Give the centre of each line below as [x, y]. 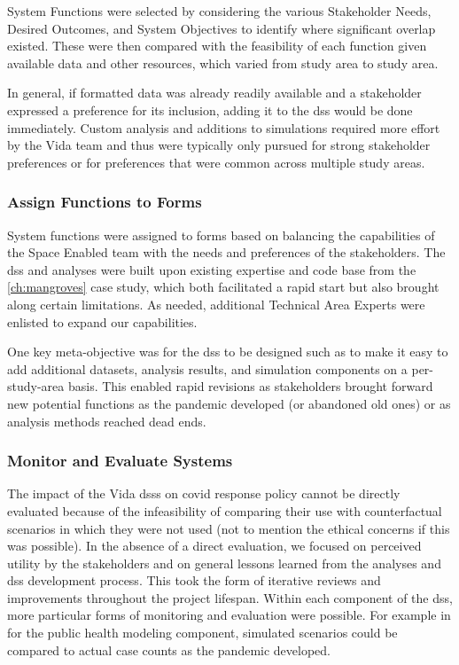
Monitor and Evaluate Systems [120, 461]
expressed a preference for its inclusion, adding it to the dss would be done [210, 110]
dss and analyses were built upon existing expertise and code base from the [212, 269]
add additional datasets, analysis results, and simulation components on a [207, 368]
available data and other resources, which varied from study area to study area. [223, 63]
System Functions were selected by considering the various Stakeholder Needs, [219, 11]
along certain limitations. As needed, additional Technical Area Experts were [216, 304]
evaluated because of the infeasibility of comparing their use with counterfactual [225, 510]
